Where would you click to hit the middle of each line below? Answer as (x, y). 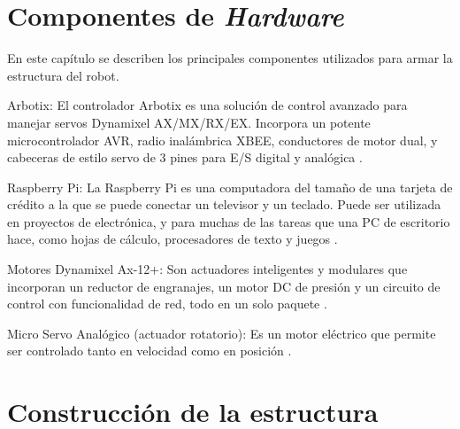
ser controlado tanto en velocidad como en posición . (149, 351)
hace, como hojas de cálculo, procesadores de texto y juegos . (172, 239)
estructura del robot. (63, 75)
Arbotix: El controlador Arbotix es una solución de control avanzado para (207, 105)
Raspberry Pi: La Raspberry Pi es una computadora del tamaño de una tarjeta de (230, 187)
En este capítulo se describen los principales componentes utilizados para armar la (230, 58)
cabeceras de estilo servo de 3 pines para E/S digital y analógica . (185, 157)
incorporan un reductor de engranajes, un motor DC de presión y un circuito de (224, 286)
